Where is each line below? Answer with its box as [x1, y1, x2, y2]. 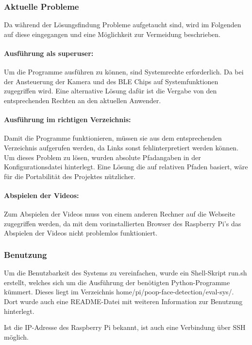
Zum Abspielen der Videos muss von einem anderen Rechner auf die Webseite [4, 209, 235, 219]
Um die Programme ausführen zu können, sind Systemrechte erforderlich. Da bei [4, 67, 244, 77]
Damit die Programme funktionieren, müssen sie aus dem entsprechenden [4, 133, 222, 143]
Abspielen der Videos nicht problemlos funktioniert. [4, 228, 158, 238]
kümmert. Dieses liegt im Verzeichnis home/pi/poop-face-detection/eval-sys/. [4, 287, 234, 297]
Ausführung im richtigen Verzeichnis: [4, 114, 131, 125]
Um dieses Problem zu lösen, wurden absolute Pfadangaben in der [4, 152, 201, 162]
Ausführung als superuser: [4, 48, 94, 58]
